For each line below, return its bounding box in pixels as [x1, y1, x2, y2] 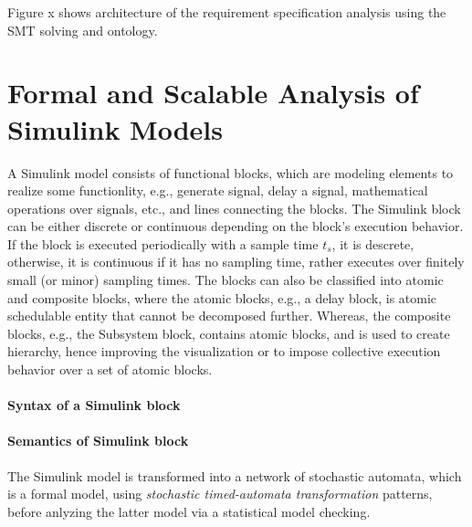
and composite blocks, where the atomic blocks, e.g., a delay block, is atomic [7, 288, 437, 307]
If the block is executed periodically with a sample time [7, 234, 319, 253]
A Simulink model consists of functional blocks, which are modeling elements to [7, 163, 454, 182]
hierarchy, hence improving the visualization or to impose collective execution [7, 342, 441, 361]
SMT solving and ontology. [7, 20, 158, 39]
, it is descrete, [331, 234, 414, 253]
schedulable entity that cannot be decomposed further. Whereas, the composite [7, 306, 451, 325]
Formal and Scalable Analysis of [7, 74, 419, 111]
